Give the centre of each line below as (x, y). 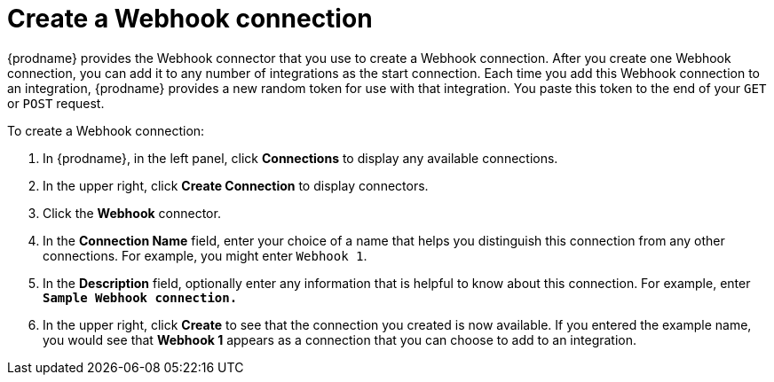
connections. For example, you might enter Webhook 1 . (205, 255)
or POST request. (56, 103)
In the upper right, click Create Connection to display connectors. (236, 185)
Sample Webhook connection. (140, 297)
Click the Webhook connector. (132, 213)
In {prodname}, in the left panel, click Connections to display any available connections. (300, 158)
